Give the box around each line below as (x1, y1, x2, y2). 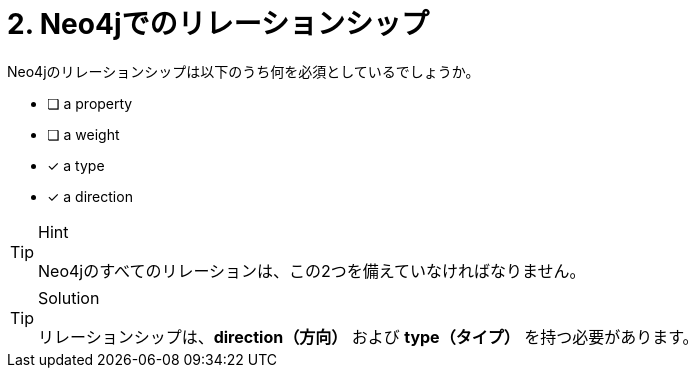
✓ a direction (47, 187, 133, 205)
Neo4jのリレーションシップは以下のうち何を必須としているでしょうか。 (7, 62, 480, 80)
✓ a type (47, 156, 105, 174)
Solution (38, 287, 100, 308)
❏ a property (47, 94, 133, 112)
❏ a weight (47, 125, 120, 143)
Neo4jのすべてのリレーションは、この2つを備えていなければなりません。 (38, 260, 586, 281)
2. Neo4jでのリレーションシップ (7, 7, 429, 41)
